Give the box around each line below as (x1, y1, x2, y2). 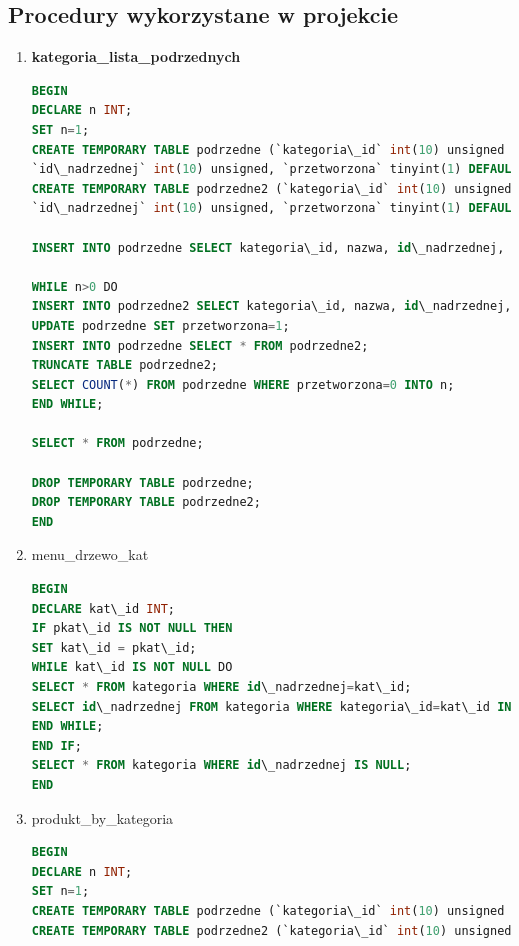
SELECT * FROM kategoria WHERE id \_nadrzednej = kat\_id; (31, 680, 412, 695)
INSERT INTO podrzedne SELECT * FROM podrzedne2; (31, 338, 369, 353)
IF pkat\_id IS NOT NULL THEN (31, 621, 233, 636)
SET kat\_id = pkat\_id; (31, 640, 197, 655)
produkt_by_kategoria (31, 807, 174, 828)
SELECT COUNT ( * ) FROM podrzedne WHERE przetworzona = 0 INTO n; (31, 377, 455, 392)
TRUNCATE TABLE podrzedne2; (31, 358, 218, 373)
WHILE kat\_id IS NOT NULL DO (31, 660, 233, 675)
